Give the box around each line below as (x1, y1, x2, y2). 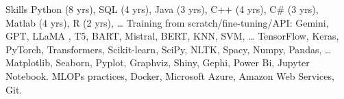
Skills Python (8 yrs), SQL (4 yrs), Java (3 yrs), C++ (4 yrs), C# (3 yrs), (5, 2, 319, 16)
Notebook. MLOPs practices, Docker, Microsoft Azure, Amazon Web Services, (5, 68, 334, 83)
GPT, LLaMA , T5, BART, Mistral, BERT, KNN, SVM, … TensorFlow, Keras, (5, 29, 339, 43)
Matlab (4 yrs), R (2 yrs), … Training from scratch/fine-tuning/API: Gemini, (5, 15, 329, 29)
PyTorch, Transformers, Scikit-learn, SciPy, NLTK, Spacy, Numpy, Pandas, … (5, 42, 332, 56)
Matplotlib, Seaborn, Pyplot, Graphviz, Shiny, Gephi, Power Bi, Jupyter (5, 55, 310, 70)
